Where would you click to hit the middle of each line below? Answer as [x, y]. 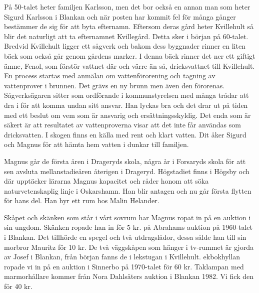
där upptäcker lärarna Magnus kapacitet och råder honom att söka [106, 181]
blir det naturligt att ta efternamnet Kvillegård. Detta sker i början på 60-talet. [126, 36]
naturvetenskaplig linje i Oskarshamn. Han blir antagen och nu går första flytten [128, 190]
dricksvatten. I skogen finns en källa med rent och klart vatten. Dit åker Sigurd [125, 134]
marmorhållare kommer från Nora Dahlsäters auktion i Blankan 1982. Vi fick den [129, 276]
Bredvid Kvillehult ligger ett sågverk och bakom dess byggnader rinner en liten [125, 46]
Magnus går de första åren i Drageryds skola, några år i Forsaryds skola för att [125, 161]
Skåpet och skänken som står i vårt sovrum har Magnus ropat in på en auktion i [127, 217]
